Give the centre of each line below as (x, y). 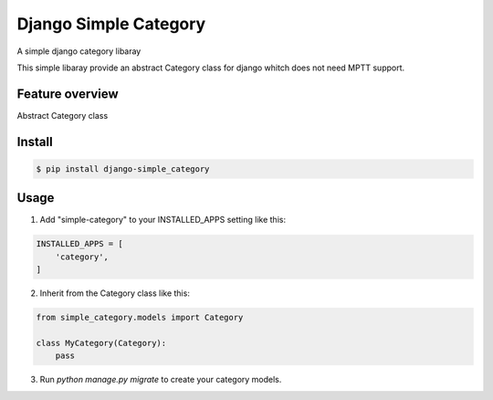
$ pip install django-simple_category (123, 168)
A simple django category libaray (79, 51)
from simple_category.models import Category (140, 318)
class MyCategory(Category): (101, 343)
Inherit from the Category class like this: (115, 293)
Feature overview (68, 94)
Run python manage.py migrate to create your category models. (161, 380)
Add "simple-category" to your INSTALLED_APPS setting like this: (163, 220)
